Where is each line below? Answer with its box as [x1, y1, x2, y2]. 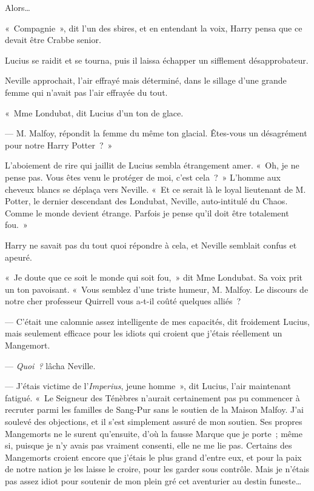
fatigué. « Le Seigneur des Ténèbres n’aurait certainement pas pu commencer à [5, 391, 300, 404]
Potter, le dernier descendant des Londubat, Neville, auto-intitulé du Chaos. [5, 195, 288, 207]
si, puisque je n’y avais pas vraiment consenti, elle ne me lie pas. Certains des [5, 439, 292, 452]
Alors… [5, 1, 30, 13]
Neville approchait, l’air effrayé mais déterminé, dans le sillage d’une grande [5, 74, 287, 87]
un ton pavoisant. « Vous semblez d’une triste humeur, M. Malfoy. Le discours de [5, 282, 309, 295]
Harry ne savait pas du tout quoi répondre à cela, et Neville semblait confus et [5, 238, 297, 251]
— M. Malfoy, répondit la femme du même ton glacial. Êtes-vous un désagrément [5, 127, 307, 139]
